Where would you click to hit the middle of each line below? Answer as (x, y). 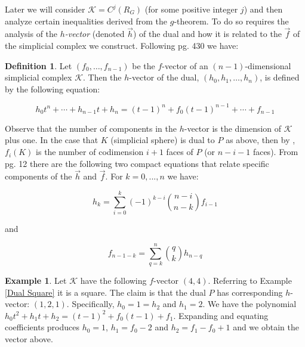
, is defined (280, 77)
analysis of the (31, 34)
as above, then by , (261, 140)
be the (144, 65)
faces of (180, 152)
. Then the (102, 77)
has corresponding (250, 292)
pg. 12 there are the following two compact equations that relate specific (137, 163)
